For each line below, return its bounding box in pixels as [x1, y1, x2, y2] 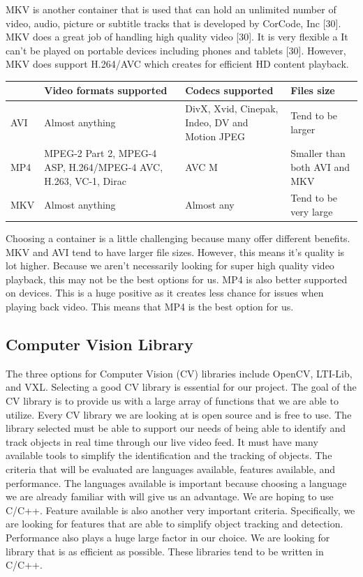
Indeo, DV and [185, 114, 249, 129]
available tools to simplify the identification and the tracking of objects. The [6, 448, 332, 463]
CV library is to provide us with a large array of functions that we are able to [6, 394, 339, 408]
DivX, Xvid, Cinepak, [185, 101, 279, 116]
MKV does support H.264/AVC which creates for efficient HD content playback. [6, 57, 349, 71]
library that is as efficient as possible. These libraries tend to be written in [6, 544, 324, 558]
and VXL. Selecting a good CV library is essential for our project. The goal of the [6, 380, 357, 394]
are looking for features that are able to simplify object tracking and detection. [6, 516, 343, 531]
